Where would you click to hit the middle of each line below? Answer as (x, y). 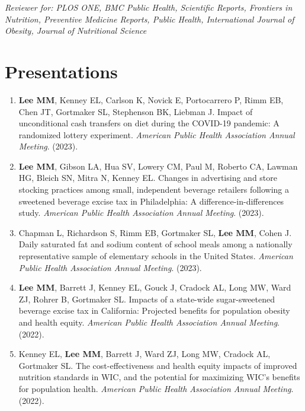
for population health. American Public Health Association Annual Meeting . (156, 388)
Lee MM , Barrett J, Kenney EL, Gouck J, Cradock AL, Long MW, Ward (155, 287)
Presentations (61, 71)
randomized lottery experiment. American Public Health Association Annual (157, 134)
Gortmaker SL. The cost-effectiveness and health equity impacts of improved (158, 365)
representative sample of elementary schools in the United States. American (156, 256)
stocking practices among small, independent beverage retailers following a (154, 189)
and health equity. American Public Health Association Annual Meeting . (149, 322)
